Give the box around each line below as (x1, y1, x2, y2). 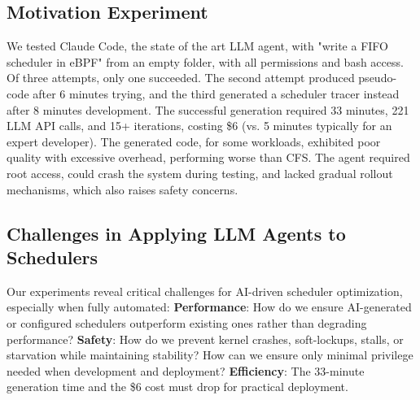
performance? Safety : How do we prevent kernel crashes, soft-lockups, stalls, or (7, 330, 404, 347)
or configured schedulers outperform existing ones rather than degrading (7, 314, 367, 331)
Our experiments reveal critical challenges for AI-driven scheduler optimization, (7, 282, 403, 299)
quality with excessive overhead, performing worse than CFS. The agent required (7, 149, 410, 166)
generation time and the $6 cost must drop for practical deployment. (7, 378, 348, 395)
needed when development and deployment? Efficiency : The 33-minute (7, 362, 365, 379)
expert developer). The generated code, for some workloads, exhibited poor (7, 133, 381, 150)
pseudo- (358, 69, 397, 86)
